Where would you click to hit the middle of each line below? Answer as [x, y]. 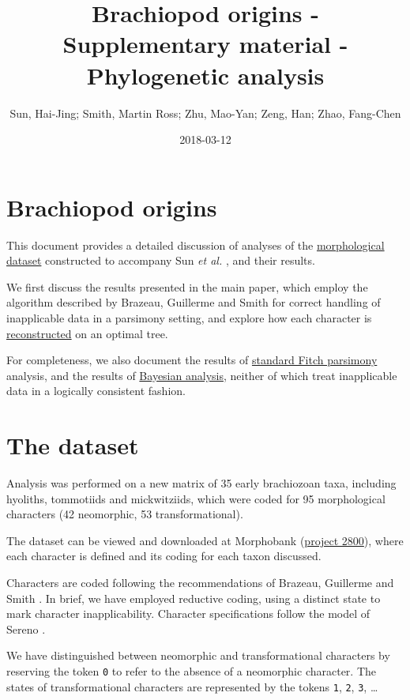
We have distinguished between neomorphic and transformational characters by [198, 655]
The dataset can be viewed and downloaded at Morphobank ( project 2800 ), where [205, 540]
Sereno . [26, 628]
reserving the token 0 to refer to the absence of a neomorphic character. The [191, 671]
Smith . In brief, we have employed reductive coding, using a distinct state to [194, 598]
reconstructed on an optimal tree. [87, 333]
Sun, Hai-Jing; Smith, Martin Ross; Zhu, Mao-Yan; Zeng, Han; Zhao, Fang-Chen [205, 113]
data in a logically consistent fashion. [96, 391]
